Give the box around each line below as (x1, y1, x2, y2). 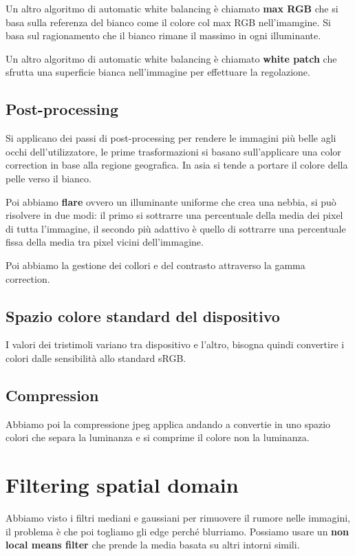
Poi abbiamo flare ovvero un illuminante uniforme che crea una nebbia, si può (6, 194, 336, 208)
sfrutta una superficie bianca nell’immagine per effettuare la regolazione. (6, 65, 310, 79)
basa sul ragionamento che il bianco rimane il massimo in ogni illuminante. (6, 28, 321, 43)
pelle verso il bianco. (6, 171, 92, 185)
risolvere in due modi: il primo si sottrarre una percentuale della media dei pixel (6, 208, 343, 222)
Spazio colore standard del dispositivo (6, 305, 280, 326)
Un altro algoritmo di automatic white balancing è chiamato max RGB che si (6, 1, 338, 15)
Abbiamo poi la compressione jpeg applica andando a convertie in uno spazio (6, 416, 331, 431)
